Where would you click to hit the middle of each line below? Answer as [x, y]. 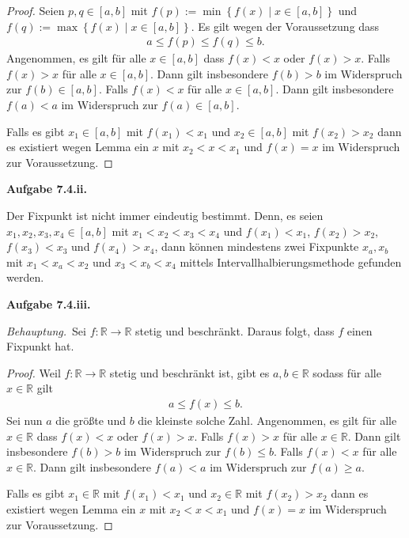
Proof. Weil [34, 372]
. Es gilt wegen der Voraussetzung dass [285, 26]
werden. [25, 277]
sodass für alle [347, 372]
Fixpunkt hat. [40, 346]
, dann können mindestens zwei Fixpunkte [257, 246]
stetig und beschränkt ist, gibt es [189, 372]
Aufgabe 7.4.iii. [49, 303]
